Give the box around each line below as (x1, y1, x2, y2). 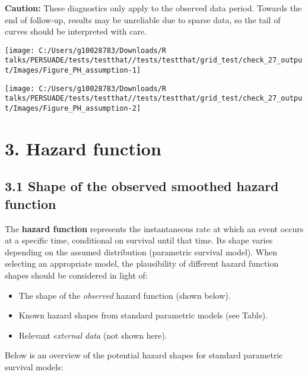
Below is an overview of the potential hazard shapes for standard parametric (5, 349, 283, 361)
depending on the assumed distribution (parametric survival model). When (5, 245, 278, 258)
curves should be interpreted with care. (5, 25, 147, 37)
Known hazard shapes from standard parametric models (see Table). (18, 309, 268, 321)
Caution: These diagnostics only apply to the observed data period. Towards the (5, 2, 302, 14)
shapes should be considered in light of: (5, 269, 148, 282)
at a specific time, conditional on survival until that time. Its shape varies (5, 234, 273, 246)
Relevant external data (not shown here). (18, 329, 167, 341)
